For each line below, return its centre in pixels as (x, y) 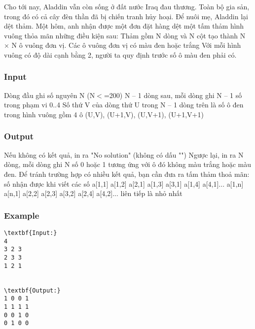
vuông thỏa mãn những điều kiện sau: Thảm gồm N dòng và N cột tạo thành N (125, 35)
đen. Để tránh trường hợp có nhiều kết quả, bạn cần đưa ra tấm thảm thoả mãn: (127, 174)
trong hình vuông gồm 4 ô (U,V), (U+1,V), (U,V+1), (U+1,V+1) (104, 114)
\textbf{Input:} (31, 233)
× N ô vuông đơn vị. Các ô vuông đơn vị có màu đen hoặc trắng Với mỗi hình (123, 45)
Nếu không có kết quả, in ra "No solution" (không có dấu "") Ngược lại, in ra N (124, 154)
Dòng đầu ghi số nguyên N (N (50, 95)
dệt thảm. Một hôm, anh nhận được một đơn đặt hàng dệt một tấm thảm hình (124, 26)
